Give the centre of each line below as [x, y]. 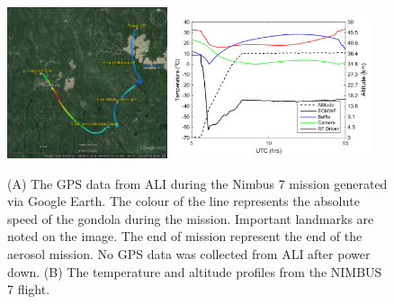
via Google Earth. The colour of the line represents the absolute [184, 201]
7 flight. [29, 289]
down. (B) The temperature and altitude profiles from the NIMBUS [195, 271]
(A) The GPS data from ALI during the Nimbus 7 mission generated [197, 183]
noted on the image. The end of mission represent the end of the [185, 236]
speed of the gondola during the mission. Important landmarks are [191, 218]
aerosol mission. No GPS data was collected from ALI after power [189, 253]
